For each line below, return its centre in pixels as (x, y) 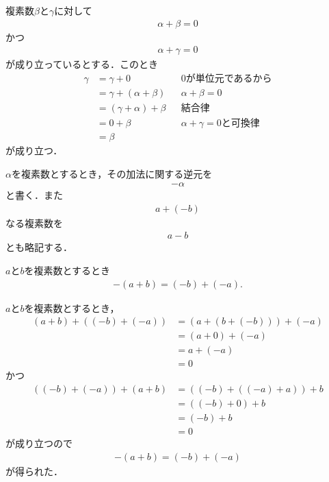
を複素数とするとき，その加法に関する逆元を (112, 173)
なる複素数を (34, 222)
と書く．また (34, 195)
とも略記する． (39, 247)
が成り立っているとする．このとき (82, 64)
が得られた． (34, 471)
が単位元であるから (229, 79)
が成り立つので (39, 443)
